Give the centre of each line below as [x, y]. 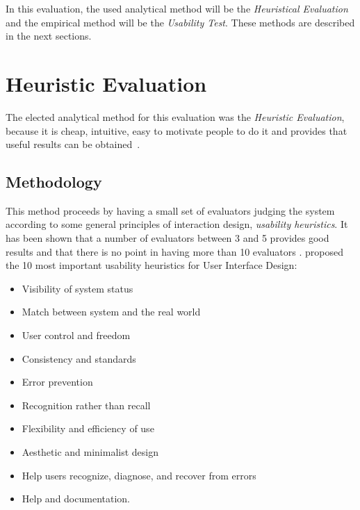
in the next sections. [49, 36]
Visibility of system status [77, 288]
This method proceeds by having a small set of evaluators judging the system [170, 210]
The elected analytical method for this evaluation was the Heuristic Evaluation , [175, 116]
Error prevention [57, 382]
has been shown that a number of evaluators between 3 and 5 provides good [167, 238]
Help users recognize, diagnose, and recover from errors [139, 475]
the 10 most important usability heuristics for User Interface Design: [152, 265]
